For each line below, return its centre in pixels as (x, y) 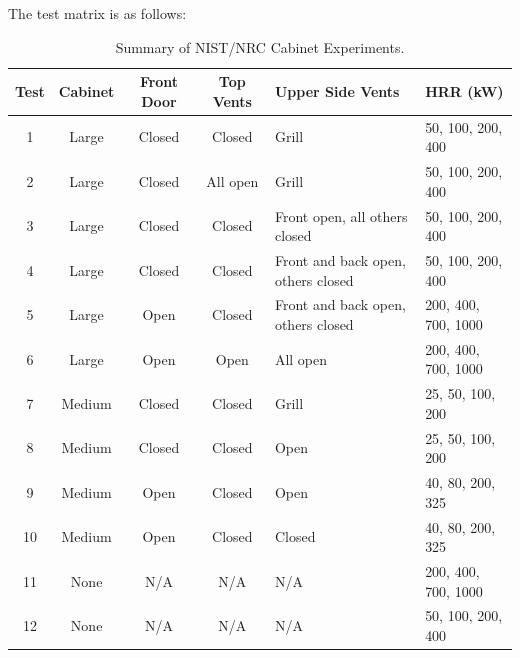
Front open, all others (341, 215)
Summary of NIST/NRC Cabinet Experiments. (260, 46)
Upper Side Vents (337, 90)
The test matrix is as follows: (97, 13)
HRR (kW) (464, 90)
